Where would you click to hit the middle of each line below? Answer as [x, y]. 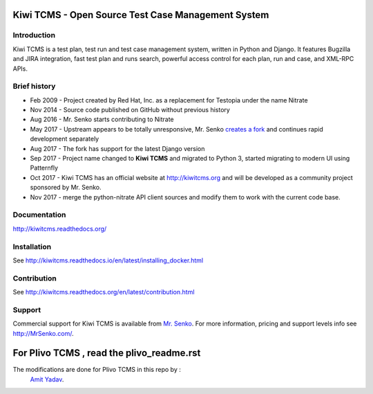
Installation [32, 247]
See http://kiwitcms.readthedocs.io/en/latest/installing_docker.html [108, 260]
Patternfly [44, 168]
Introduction [34, 35]
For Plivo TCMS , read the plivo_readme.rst [107, 353]
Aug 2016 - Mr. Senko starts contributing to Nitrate [102, 119]
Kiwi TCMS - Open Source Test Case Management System [141, 15]
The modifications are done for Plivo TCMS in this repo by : [97, 370]
